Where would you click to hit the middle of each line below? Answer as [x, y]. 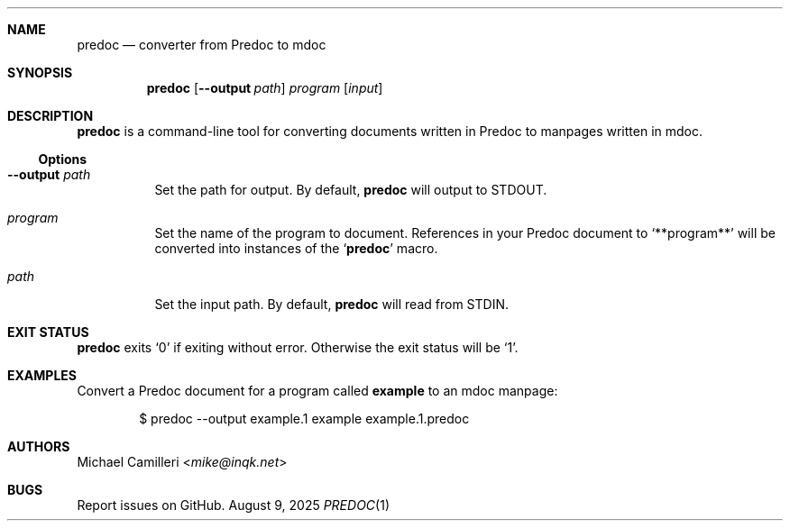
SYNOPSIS [40, 73]
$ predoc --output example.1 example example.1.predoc [304, 419]
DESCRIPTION [51, 116]
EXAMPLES [42, 375]
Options [63, 159]
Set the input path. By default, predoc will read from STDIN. [332, 304]
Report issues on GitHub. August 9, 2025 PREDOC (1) [233, 505]
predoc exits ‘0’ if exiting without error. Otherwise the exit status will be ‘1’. [298, 347]
